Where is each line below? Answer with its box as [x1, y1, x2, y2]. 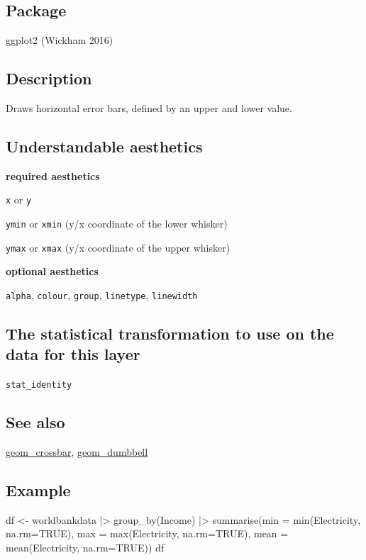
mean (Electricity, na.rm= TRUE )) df [6, 540, 165, 555]
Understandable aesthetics [6, 135, 203, 157]
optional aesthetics [6, 264, 99, 279]
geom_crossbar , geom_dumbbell [6, 444, 148, 459]
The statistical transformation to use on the [6, 323, 334, 344]
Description [6, 67, 92, 89]
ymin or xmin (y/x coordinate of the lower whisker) [6, 216, 228, 231]
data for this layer [6, 343, 140, 365]
